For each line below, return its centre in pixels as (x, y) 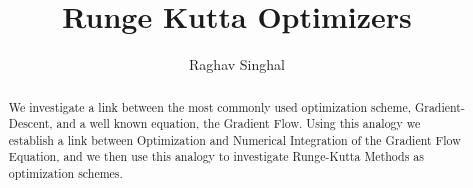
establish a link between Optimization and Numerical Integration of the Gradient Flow (234, 139)
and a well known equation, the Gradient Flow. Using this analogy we (238, 123)
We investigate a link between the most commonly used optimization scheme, (209, 106)
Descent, (30, 123)
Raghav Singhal (237, 64)
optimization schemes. (65, 173)
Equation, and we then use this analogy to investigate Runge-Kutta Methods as (216, 156)
